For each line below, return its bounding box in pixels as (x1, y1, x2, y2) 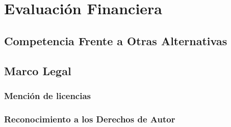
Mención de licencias (4, 89, 91, 102)
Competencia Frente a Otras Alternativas (4, 33, 227, 48)
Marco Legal (4, 62, 71, 78)
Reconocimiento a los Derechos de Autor (4, 112, 175, 125)
